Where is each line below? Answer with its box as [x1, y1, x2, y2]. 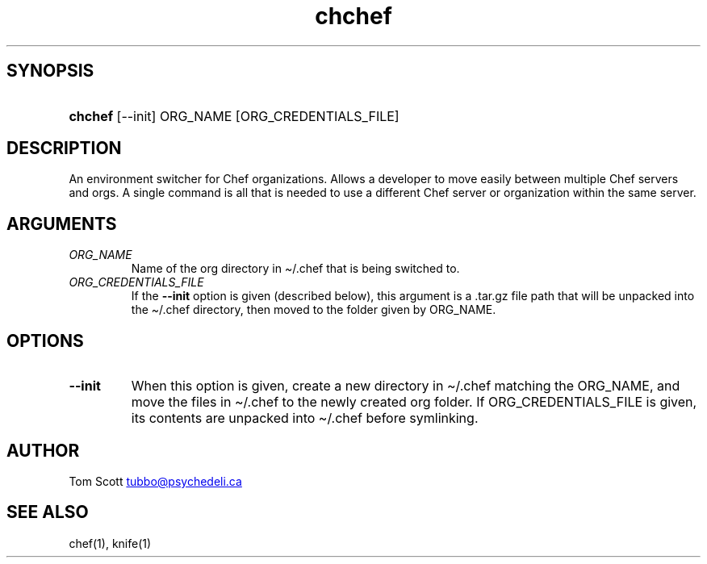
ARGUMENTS [6, 213, 117, 234]
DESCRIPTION [6, 138, 122, 159]
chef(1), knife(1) [69, 536, 152, 550]
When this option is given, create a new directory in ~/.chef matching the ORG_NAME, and [131, 378, 680, 395]
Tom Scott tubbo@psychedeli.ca [69, 474, 242, 488]
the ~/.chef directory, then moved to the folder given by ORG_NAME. [131, 303, 496, 317]
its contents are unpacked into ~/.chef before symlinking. [131, 410, 479, 427]
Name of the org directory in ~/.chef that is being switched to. [131, 261, 460, 276]
